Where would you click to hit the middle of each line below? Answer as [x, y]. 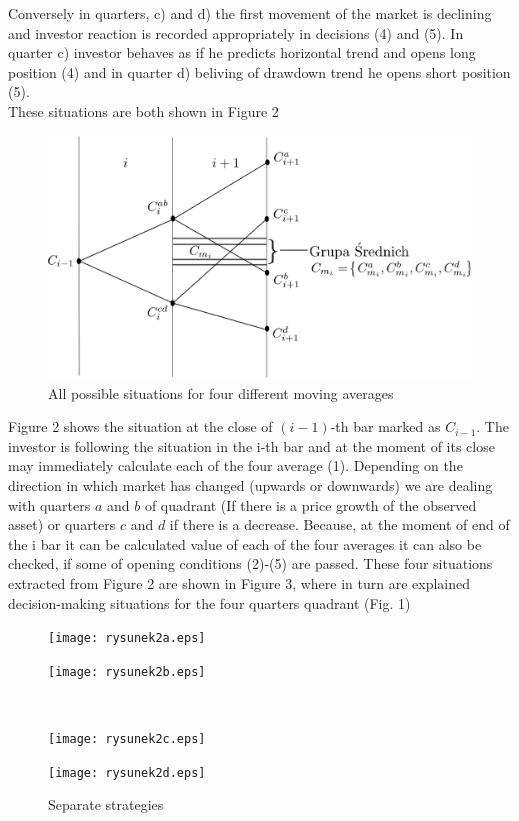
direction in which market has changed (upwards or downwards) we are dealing [250, 485]
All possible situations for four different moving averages [221, 392]
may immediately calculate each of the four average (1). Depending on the [235, 465]
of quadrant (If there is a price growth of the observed [310, 504]
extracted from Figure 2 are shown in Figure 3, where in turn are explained [239, 582]
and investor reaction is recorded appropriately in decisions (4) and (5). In [236, 32]
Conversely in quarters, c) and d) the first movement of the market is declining [250, 13]
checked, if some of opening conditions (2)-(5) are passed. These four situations [250, 563]
